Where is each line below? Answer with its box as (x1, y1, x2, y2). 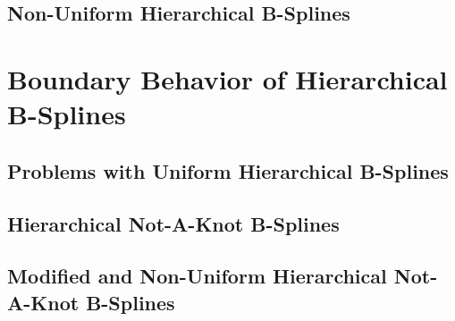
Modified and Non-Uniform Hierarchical (7, 262, 387, 290)
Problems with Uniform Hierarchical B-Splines (7, 156, 449, 184)
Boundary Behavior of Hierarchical (7, 60, 448, 97)
